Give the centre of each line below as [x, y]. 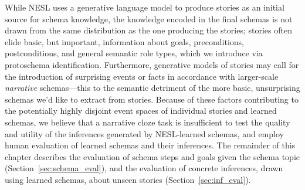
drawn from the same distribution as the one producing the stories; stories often [148, 30]
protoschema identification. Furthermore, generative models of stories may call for [152, 64]
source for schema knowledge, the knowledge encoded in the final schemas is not [149, 18]
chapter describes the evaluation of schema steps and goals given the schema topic [152, 156]
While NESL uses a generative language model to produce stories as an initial [145, 7]
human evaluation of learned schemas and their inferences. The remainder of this [150, 145]
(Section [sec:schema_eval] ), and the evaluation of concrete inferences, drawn [144, 168]
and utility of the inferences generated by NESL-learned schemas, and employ [144, 133]
